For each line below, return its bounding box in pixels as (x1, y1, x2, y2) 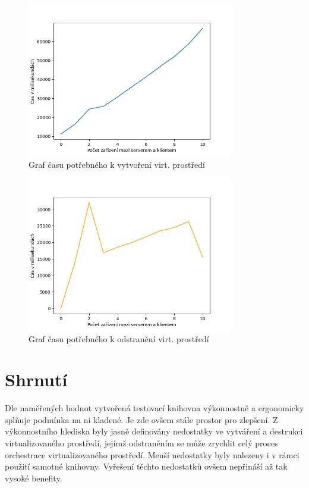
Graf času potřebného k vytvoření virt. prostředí (29, 158, 205, 170)
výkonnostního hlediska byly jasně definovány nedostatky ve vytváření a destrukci (5, 425, 303, 437)
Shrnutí (5, 367, 68, 392)
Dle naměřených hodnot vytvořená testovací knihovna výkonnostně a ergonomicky (5, 402, 304, 414)
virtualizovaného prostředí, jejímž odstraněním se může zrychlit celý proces (5, 437, 278, 449)
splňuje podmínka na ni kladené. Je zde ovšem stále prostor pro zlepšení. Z (5, 413, 278, 426)
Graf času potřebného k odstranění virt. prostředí (29, 332, 209, 345)
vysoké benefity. (5, 471, 62, 484)
